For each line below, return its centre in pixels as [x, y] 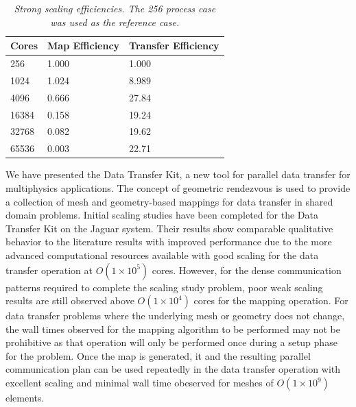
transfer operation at [49, 270]
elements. [25, 398]
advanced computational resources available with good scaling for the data [162, 255]
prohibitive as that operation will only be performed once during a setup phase [171, 342]
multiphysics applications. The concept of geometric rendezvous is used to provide [178, 187]
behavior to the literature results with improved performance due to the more [169, 242]
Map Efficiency [84, 46]
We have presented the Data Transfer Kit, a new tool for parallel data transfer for [178, 174]
